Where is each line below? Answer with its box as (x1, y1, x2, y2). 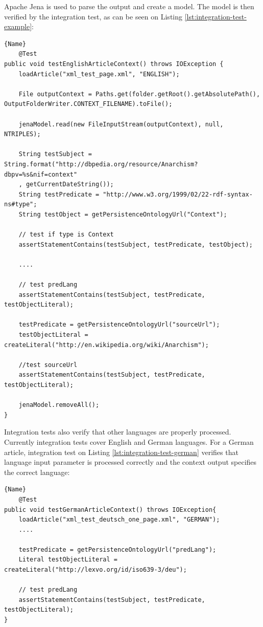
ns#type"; (4, 201, 37, 208)
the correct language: (4, 466, 70, 477)
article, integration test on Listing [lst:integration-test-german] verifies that (4, 446, 238, 457)
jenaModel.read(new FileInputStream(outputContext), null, (18, 120, 224, 128)
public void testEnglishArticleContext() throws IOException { (4, 60, 224, 68)
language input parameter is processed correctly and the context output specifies (4, 457, 257, 467)
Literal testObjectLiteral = (18, 556, 117, 564)
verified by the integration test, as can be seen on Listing (4, 11, 183, 21)
